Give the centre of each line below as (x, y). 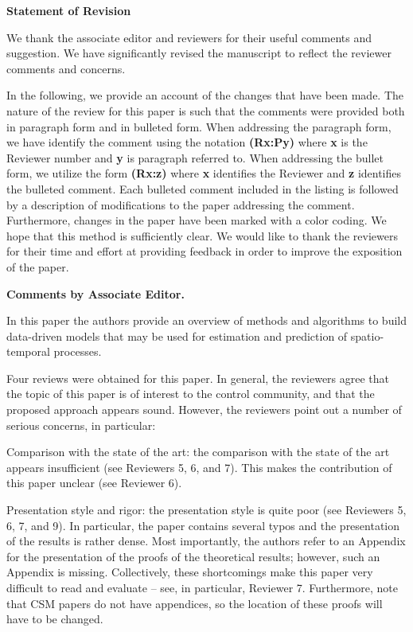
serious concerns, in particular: (81, 425)
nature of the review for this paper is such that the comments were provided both (206, 110)
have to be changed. (55, 619)
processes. (78, 351)
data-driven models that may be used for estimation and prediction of (177, 336)
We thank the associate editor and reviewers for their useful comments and (189, 37)
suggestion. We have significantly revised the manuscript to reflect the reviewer (199, 53)
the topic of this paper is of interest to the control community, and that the (191, 394)
